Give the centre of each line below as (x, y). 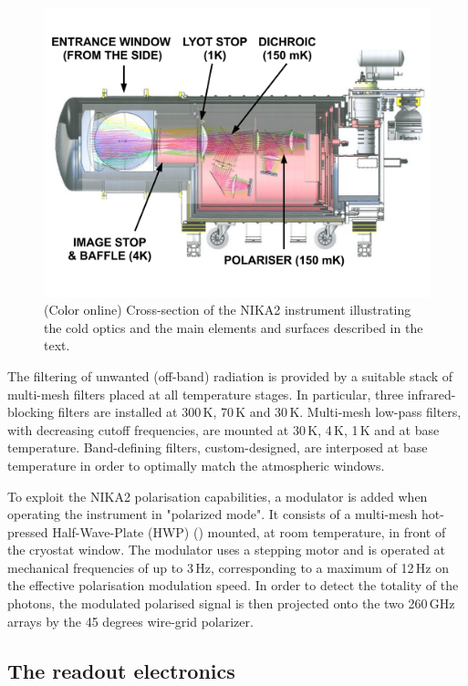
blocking (31, 412)
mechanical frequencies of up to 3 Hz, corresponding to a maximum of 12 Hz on (229, 567)
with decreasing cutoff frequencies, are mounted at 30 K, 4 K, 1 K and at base (224, 429)
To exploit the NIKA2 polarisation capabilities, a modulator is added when (218, 496)
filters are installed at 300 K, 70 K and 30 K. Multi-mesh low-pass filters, (260, 412)
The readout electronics (121, 670)
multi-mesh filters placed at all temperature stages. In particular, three (206, 394)
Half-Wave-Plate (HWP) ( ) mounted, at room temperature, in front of (249, 531)
